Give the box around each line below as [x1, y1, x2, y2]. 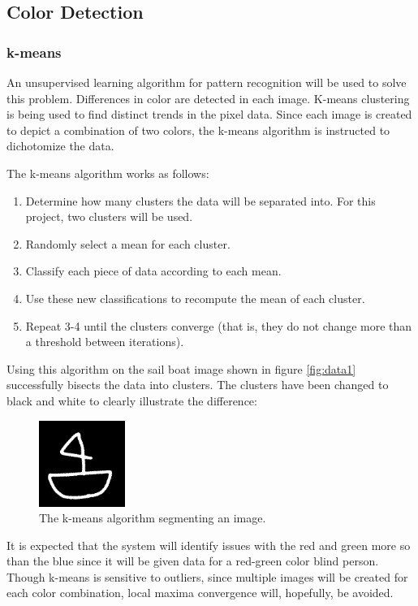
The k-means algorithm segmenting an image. [39, 509, 266, 526]
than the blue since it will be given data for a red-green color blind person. [6, 552, 379, 569]
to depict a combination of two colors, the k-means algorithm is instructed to [6, 121, 390, 138]
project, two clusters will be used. [25, 208, 193, 225]
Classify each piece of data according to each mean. [25, 262, 282, 279]
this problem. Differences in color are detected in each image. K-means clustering [6, 89, 410, 106]
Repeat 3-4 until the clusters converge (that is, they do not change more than [25, 317, 412, 334]
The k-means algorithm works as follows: [6, 164, 209, 181]
